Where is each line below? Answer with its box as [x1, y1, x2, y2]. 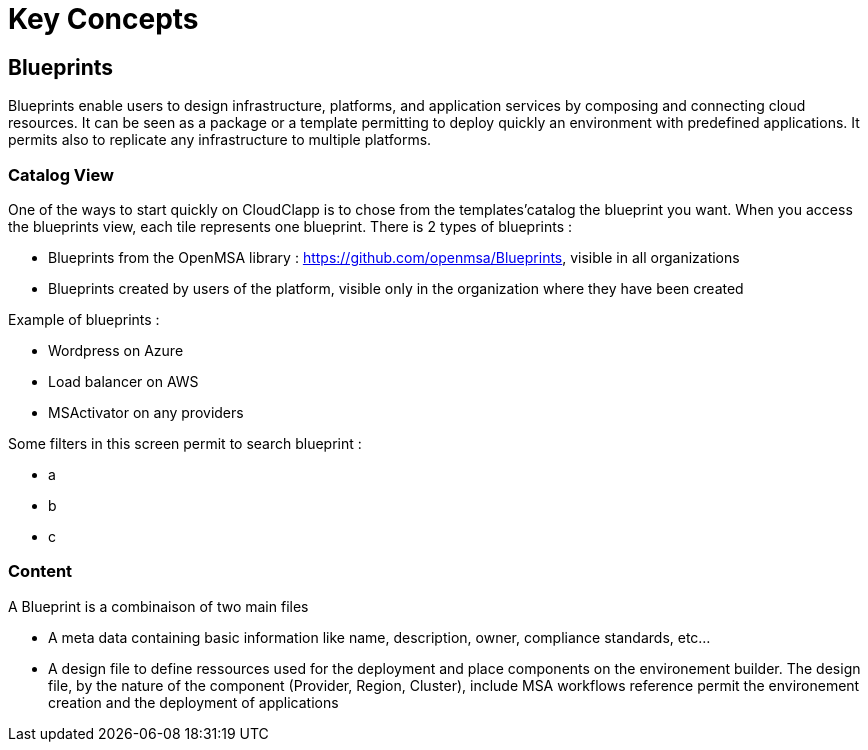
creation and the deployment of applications [48, 693, 339, 711]
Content [8, 561, 73, 582]
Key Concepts [8, 2, 199, 36]
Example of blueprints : [8, 310, 160, 328]
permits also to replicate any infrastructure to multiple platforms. [8, 131, 432, 149]
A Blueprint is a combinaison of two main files [8, 597, 309, 615]
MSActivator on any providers [48, 403, 244, 421]
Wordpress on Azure [48, 341, 184, 359]
